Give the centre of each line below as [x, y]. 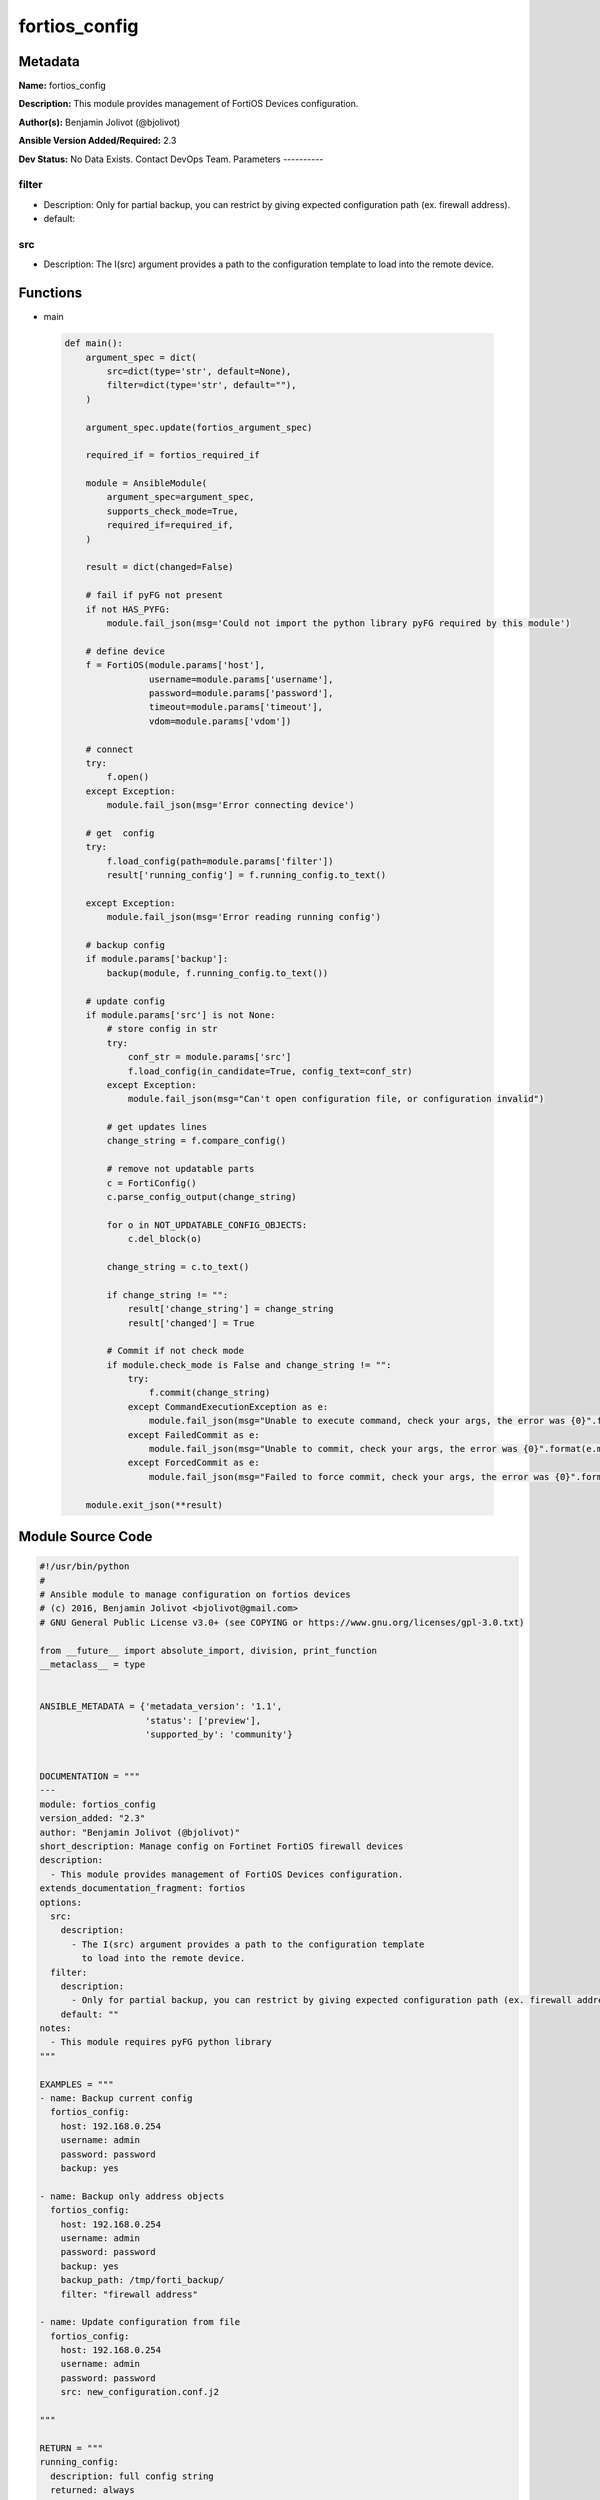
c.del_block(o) [164, 1239]
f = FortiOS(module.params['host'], [175, 665]
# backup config [125, 944]
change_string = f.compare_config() [196, 1141]
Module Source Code [85, 1536]
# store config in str [162, 1029]
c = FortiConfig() [151, 1183]
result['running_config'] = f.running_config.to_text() [246, 875]
